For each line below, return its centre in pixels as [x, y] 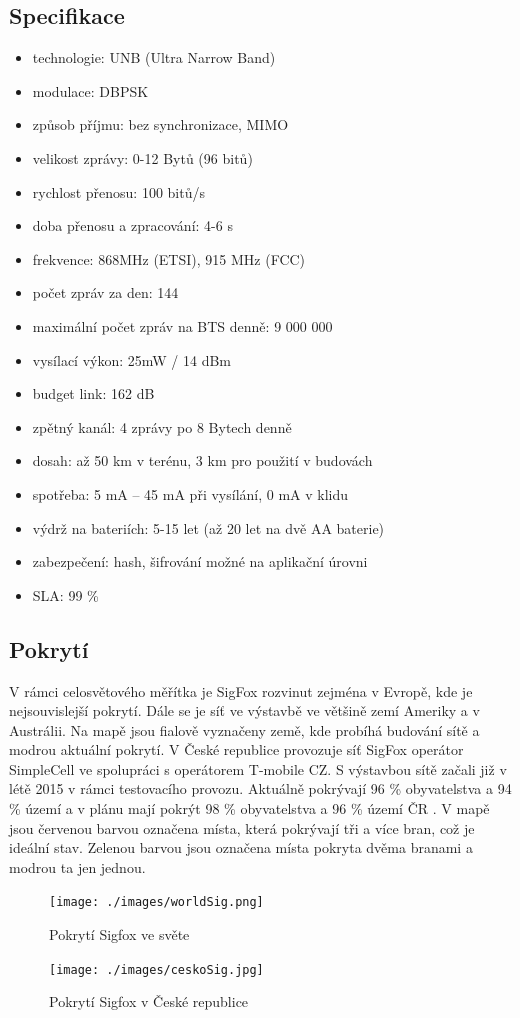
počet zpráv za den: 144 [105, 292]
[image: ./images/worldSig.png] [156, 902]
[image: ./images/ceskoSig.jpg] [156, 969]
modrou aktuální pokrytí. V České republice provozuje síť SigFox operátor [236, 749]
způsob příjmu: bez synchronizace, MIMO [160, 124]
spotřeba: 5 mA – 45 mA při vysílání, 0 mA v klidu [190, 493]
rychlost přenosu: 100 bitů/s [119, 191]
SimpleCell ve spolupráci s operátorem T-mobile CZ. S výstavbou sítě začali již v [258, 768]
